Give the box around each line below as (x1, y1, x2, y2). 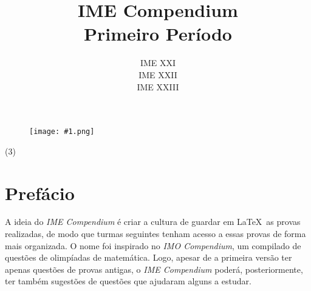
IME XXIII (137, 80, 179, 93)
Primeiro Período (84, 21, 232, 46)
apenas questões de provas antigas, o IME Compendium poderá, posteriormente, (5, 263, 303, 275)
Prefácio (5, 180, 75, 205)
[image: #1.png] (29, 127, 95, 136)
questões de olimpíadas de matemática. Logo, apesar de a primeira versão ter (5, 251, 292, 264)
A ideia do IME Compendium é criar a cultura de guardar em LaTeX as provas (5, 215, 301, 228)
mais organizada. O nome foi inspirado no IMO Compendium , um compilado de (5, 239, 301, 252)
